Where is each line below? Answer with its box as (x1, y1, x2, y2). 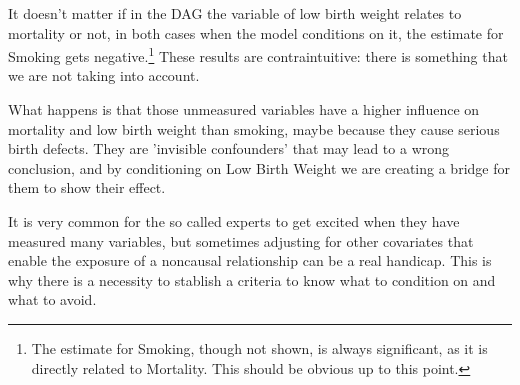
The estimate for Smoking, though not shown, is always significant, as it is (31, 337, 488, 358)
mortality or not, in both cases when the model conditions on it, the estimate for (8, 22, 504, 43)
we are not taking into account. (8, 65, 200, 86)
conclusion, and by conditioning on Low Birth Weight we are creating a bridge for (8, 157, 510, 178)
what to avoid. (8, 289, 97, 310)
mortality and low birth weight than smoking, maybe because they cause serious (8, 118, 500, 139)
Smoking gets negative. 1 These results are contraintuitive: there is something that (8, 43, 508, 66)
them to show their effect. (8, 177, 166, 198)
